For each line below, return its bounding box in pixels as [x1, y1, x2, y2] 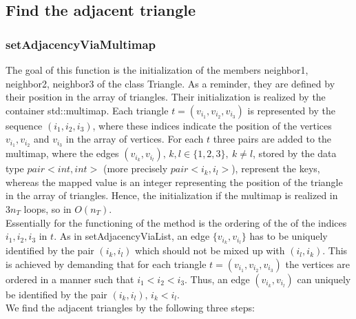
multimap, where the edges [6, 146, 119, 161]
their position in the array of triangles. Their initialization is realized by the [6, 90, 326, 104]
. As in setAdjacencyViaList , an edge [54, 229, 210, 243]
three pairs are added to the [213, 132, 332, 146]
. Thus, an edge [185, 271, 250, 286]
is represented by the [247, 103, 335, 117]
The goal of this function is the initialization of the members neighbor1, [6, 63, 308, 76]
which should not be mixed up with [135, 243, 285, 258]
